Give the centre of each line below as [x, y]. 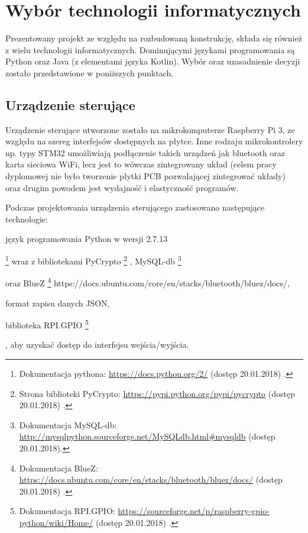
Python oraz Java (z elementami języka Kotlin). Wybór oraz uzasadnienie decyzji [153, 61]
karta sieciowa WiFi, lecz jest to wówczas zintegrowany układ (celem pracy [141, 164]
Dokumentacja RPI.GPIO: [67, 511]
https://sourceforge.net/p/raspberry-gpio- [194, 511]
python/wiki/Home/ [56, 522]
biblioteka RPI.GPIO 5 [47, 324]
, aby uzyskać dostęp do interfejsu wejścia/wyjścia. [97, 345]
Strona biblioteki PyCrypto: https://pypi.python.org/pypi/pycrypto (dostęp [157, 393]
